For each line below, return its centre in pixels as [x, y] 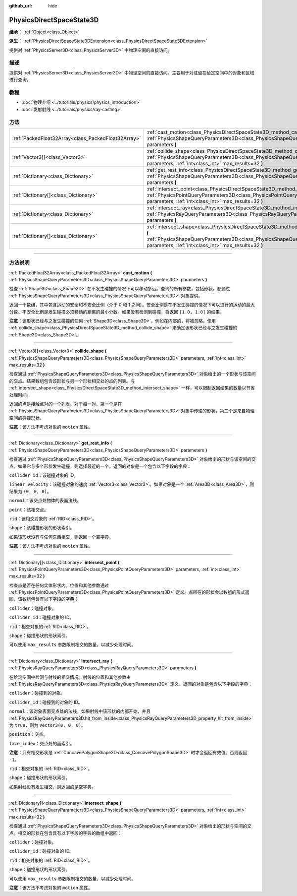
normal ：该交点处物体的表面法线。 [45, 501]
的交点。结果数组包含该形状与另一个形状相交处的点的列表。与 [72, 381]
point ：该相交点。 [29, 510]
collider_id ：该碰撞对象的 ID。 [44, 475]
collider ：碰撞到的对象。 [37, 693]
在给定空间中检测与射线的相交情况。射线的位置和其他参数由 [70, 677]
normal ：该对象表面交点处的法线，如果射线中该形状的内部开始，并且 [80, 711]
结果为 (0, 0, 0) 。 [30, 491]
